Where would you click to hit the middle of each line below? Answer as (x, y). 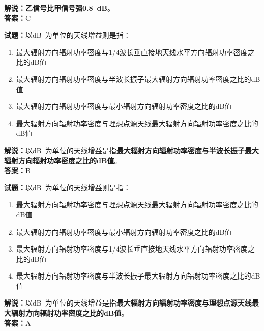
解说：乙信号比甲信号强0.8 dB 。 (60, 8)
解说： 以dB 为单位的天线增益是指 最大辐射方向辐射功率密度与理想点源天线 (128, 303)
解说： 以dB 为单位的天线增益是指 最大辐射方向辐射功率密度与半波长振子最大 (131, 150)
